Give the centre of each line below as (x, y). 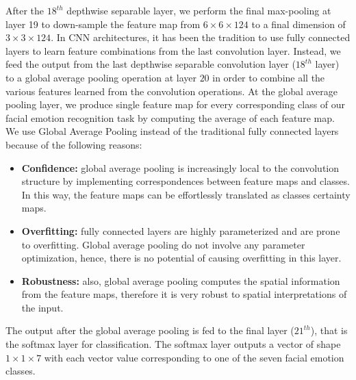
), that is (329, 330)
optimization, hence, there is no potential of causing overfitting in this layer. (181, 258)
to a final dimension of (298, 24)
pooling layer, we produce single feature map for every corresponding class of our (176, 104)
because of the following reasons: (74, 144)
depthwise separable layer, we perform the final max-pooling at (199, 10)
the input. (42, 307)
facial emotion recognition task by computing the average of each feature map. (170, 117)
